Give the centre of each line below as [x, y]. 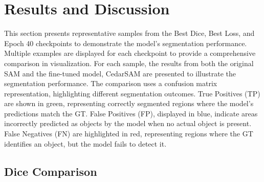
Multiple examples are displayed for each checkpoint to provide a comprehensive [130, 53]
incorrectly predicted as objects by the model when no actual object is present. [128, 123]
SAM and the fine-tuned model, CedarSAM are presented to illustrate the [120, 73]
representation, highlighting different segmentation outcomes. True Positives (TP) [132, 93]
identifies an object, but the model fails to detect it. [85, 143]
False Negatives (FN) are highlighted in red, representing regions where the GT [129, 134]
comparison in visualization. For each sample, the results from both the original [129, 63]
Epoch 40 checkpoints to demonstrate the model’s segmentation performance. [126, 43]
